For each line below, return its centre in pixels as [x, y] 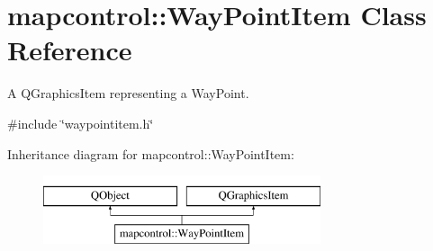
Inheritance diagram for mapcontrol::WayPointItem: [151, 153]
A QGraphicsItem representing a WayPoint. [128, 93]
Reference [70, 50]
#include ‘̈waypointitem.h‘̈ [81, 123]
